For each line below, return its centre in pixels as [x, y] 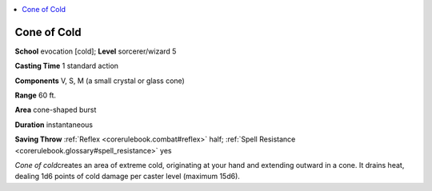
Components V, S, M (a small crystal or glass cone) [100, 81]
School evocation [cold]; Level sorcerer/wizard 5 [96, 51]
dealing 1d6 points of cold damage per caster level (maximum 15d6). [127, 177]
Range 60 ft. [35, 95]
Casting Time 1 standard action [67, 66]
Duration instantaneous [54, 125]
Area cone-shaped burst [56, 110]
